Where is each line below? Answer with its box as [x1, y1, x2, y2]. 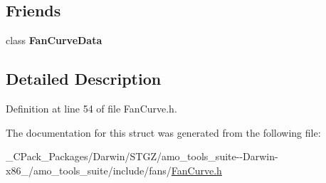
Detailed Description [6, 68, 162, 90]
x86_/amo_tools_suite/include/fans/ [6, 162, 172, 177]
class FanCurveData [6, 33, 102, 48]
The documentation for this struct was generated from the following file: [6, 125, 321, 140]
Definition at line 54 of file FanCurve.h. [6, 101, 177, 115]
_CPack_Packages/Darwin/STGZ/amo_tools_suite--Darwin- [6, 149, 278, 164]
